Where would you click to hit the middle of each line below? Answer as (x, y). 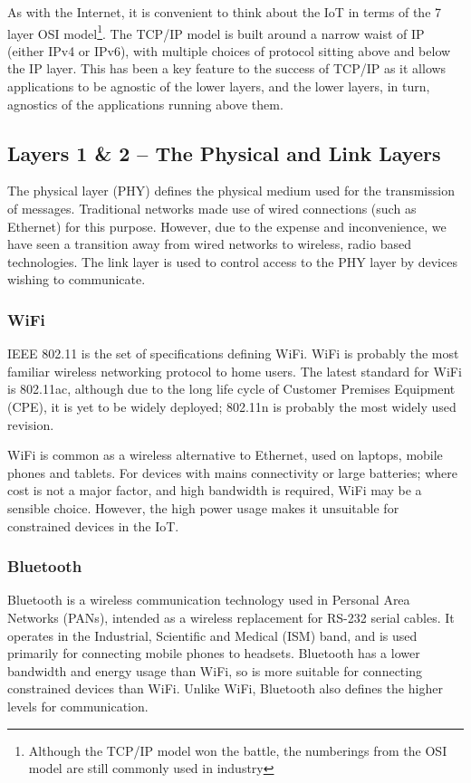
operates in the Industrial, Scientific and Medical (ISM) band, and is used (212, 635)
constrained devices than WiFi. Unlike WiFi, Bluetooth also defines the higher (225, 688)
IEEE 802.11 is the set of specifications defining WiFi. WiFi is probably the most (233, 353)
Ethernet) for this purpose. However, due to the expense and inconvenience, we (227, 226)
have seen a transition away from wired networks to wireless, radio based (209, 244)
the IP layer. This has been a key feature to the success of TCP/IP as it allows (227, 68)
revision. (31, 424)
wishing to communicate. (77, 279)
